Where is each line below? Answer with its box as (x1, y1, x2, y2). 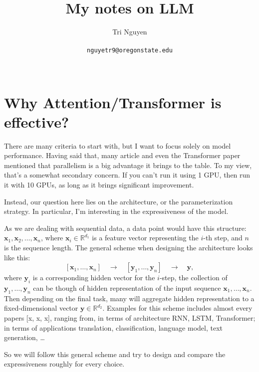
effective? (4, 111, 69, 132)
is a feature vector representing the (92, 232, 199, 243)
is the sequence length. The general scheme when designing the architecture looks (4, 242, 253, 253)
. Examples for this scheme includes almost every (102, 303, 253, 313)
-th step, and (203, 232, 243, 243)
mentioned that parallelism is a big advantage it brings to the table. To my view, (4, 160, 252, 170)
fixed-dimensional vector (4, 303, 78, 313)
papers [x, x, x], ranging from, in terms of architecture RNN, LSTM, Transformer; (4, 313, 256, 323)
